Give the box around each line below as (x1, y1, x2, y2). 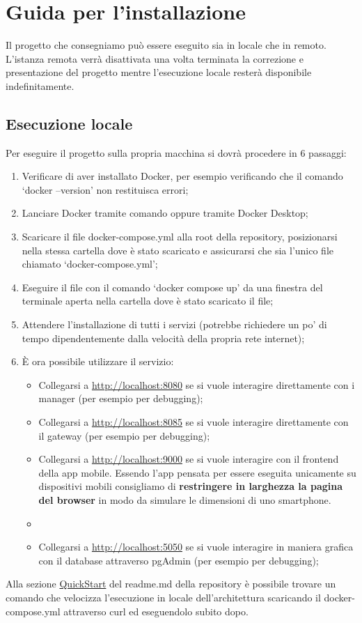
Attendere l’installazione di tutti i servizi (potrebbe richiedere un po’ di (22, 317, 327, 332)
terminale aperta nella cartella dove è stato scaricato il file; (22, 293, 274, 308)
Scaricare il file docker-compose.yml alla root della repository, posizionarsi (22, 229, 338, 244)
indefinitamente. (6, 78, 74, 93)
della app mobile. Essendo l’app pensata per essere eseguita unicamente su (38, 465, 356, 479)
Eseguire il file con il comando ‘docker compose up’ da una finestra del (22, 279, 323, 294)
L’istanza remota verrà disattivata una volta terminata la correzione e (6, 51, 304, 66)
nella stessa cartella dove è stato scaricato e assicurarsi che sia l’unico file (22, 243, 333, 257)
